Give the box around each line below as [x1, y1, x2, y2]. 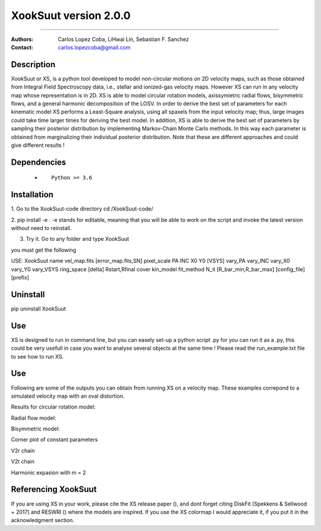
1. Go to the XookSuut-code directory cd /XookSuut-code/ [11, 205, 154, 212]
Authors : [11, 36, 34, 43]
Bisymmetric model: [11, 425, 60, 432]
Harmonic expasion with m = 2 [11, 469, 86, 476]
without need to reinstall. [11, 225, 72, 232]
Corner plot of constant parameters [11, 436, 98, 443]
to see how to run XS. [11, 353, 64, 360]
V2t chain [11, 458, 35, 465]
